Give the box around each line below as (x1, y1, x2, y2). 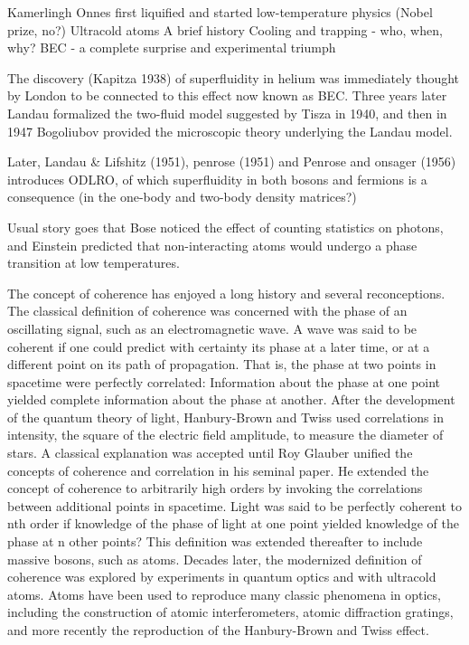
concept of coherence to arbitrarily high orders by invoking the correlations (7, 479, 423, 498)
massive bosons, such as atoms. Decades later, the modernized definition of (7, 549, 422, 568)
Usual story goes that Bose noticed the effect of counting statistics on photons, (7, 217, 444, 236)
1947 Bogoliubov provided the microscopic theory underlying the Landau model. (7, 121, 453, 140)
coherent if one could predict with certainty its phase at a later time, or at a (7, 337, 430, 356)
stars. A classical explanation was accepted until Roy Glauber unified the (7, 443, 413, 462)
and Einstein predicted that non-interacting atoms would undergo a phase (7, 235, 417, 254)
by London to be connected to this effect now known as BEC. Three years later (7, 86, 447, 105)
